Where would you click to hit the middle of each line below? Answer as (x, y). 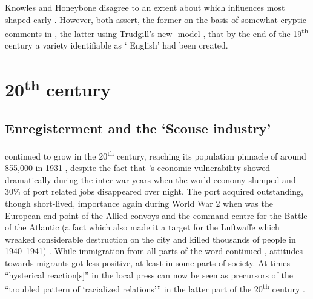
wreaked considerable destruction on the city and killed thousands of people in (150, 239)
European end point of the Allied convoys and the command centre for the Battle (156, 215)
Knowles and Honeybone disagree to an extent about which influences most (145, 7)
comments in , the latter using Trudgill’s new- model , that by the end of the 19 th (157, 32)
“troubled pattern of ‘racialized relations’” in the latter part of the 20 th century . (155, 288)
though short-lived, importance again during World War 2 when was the (139, 203)
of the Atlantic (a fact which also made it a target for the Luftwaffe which (142, 227)
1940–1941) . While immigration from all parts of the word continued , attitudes (154, 251)
